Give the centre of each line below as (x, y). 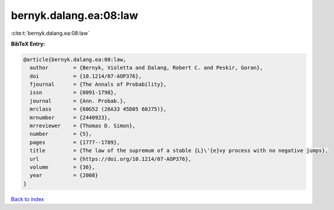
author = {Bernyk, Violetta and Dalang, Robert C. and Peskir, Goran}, (146, 68)
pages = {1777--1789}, (75, 142)
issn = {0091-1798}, (73, 93)
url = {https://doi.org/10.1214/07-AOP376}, (111, 159)
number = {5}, (61, 134)
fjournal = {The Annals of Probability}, (98, 85)
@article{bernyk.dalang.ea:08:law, (75, 59)
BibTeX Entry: (28, 44)
